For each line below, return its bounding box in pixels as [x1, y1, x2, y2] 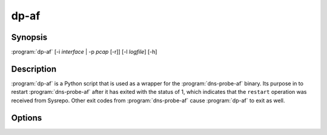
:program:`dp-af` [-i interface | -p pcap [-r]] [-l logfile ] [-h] [11, 48, 157, 56]
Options [11, 113, 42, 123]
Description [11, 64, 57, 74]
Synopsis [11, 32, 48, 42]
